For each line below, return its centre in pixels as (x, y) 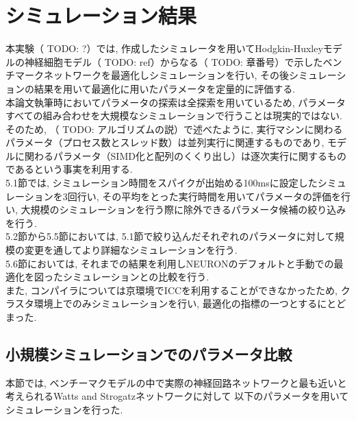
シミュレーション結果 (101, 15)
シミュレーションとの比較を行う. (136, 277)
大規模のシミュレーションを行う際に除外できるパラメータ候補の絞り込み (183, 209)
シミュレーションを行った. (64, 409)
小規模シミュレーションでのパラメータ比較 (149, 353)
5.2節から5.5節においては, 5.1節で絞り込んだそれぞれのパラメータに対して (170, 236)
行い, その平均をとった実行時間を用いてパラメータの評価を (209, 196)
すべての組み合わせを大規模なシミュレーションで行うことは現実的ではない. (174, 116)
